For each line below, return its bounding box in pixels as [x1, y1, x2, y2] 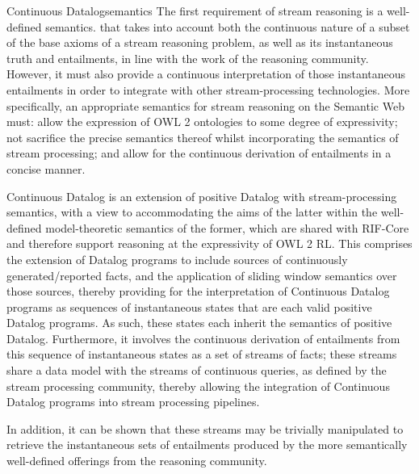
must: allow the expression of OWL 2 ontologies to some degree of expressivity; [6, 113, 398, 130]
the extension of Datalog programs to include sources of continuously [6, 250, 348, 267]
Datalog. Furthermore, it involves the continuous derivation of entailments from [6, 329, 400, 346]
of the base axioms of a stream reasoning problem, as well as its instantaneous [6, 34, 393, 51]
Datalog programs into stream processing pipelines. [6, 393, 260, 410]
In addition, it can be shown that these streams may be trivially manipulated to [6, 420, 404, 437]
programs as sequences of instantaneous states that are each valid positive [6, 298, 372, 315]
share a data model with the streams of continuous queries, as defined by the [6, 362, 387, 379]
